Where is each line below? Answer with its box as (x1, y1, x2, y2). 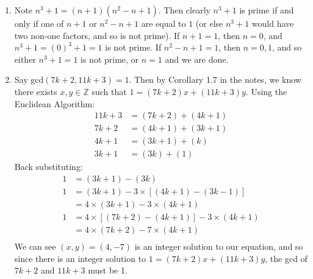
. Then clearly (158, 4, 210, 16)
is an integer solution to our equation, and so (134, 240, 303, 253)
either (14, 52, 36, 65)
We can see (14, 240, 56, 253)
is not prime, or (81, 52, 139, 65)
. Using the (245, 85, 287, 97)
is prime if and (239, 4, 294, 16)
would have (251, 17, 294, 29)
